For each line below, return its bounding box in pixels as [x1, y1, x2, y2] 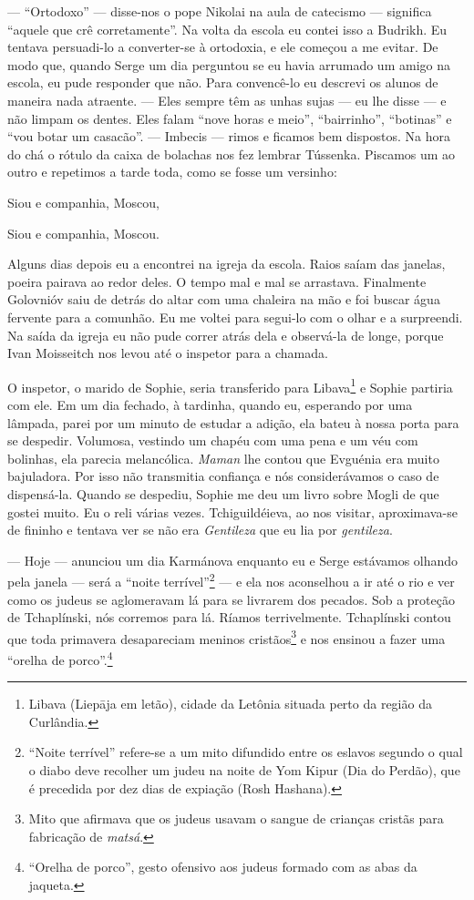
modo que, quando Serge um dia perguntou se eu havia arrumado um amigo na [7, 55, 450, 74]
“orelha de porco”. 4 [7, 647, 113, 669]
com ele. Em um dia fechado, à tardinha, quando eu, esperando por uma [7, 394, 413, 414]
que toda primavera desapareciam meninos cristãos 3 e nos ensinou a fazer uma [7, 626, 446, 648]
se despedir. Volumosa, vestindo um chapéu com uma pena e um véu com [7, 431, 418, 450]
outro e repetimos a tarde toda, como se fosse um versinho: [7, 162, 337, 181]
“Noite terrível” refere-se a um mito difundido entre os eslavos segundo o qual [28, 742, 463, 762]
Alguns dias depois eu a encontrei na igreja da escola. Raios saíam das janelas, [7, 254, 446, 273]
